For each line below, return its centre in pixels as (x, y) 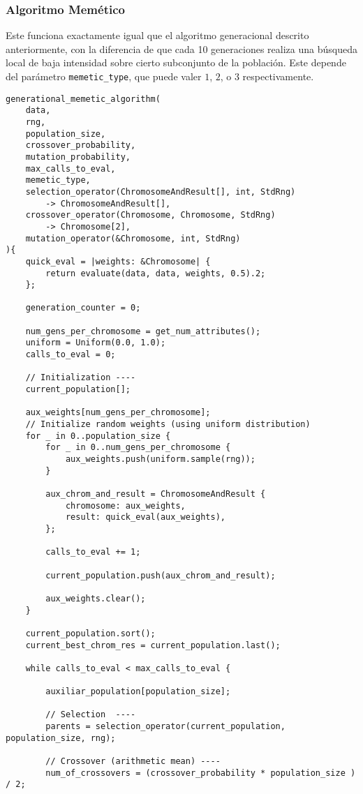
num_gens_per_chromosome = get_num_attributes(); (143, 331)
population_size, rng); (61, 738)
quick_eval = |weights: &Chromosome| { (118, 261)
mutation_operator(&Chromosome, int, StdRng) (133, 238)
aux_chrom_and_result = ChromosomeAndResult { (156, 494)
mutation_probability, (78, 157)
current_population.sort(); (90, 633)
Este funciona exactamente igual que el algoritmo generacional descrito (157, 35)
